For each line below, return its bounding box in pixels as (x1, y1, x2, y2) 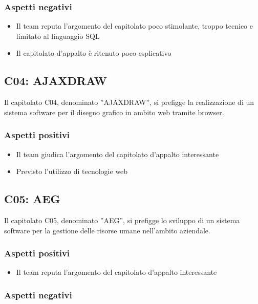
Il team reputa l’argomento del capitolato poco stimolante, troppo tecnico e (16, 20, 253, 31)
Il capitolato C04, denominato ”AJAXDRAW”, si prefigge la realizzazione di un (4, 97, 254, 107)
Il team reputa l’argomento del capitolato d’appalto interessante (16, 267, 217, 277)
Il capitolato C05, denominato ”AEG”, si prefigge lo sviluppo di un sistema (4, 215, 240, 225)
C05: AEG (4, 191, 60, 207)
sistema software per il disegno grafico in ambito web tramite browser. (4, 106, 224, 117)
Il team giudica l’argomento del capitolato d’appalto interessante (16, 148, 219, 159)
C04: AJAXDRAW (4, 73, 107, 89)
